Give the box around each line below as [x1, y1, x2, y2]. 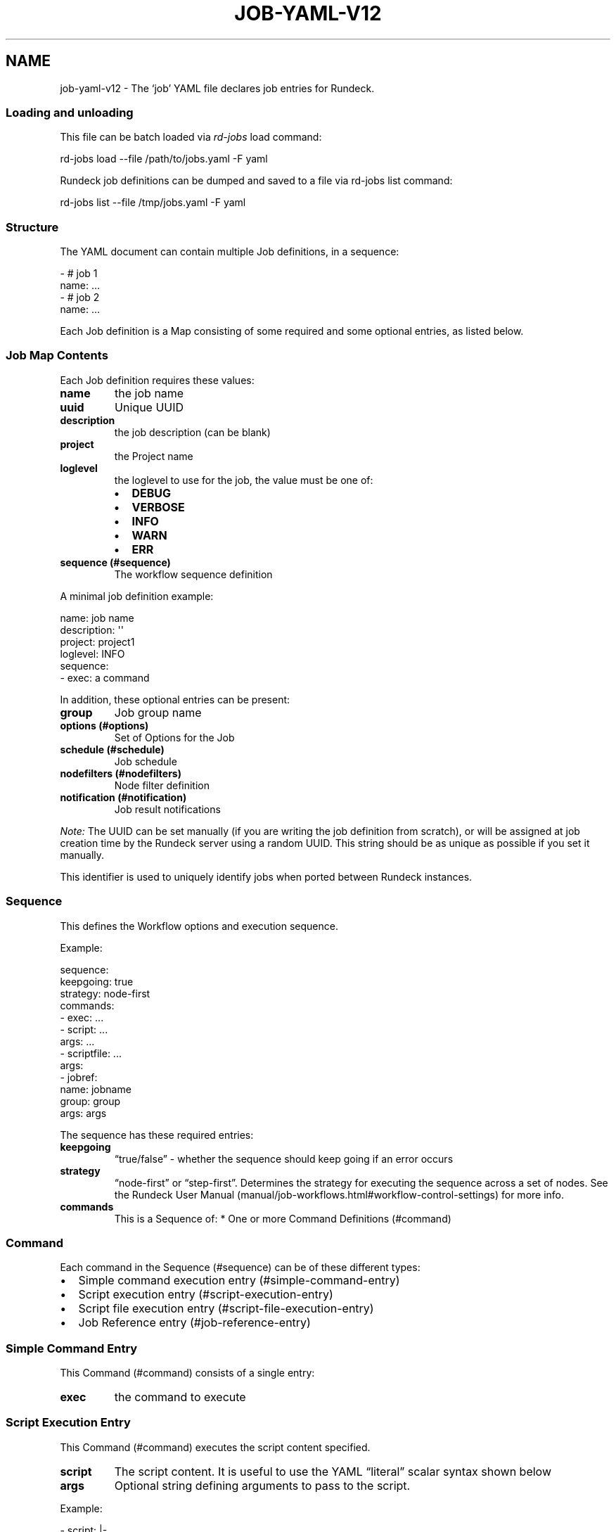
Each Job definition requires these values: [60, 374, 255, 386]
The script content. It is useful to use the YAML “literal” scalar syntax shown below [114, 1464, 552, 1479]
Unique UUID [115, 400, 184, 414]
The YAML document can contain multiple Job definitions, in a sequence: [60, 245, 399, 258]
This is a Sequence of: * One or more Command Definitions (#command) [114, 1212, 451, 1225]
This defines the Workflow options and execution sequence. [60, 919, 338, 932]
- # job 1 [60, 267, 98, 280]
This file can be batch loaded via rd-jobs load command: [60, 131, 322, 143]
